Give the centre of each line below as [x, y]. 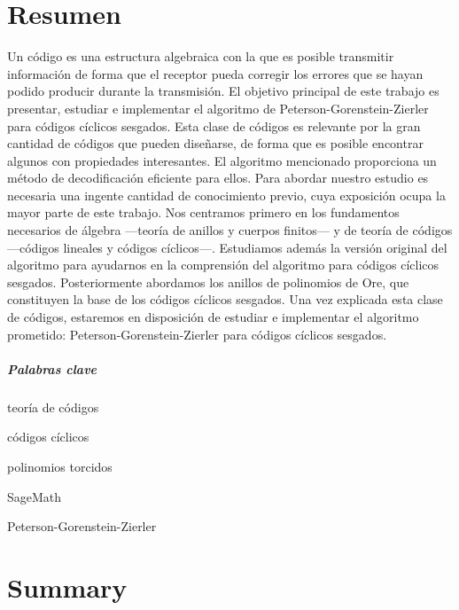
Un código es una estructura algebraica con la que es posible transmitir [201, 56]
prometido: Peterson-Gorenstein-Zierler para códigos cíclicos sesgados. [197, 334]
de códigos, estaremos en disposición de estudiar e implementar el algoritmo [213, 317]
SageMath [35, 496]
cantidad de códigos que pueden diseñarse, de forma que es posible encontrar [215, 143]
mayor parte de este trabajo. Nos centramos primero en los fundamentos [203, 212]
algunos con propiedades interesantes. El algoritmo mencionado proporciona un [222, 160]
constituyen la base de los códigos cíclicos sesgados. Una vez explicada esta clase [225, 299]
